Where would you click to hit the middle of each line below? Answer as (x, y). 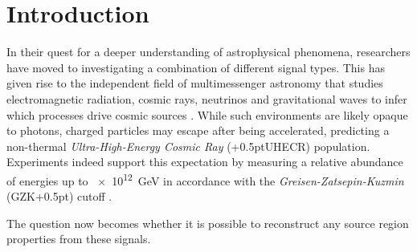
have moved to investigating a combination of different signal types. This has (196, 67)
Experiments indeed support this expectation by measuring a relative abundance (205, 162)
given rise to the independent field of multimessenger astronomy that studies (195, 83)
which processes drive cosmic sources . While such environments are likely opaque (207, 114)
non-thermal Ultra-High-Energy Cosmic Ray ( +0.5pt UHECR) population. (188, 146)
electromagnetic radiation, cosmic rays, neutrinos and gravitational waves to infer (207, 98)
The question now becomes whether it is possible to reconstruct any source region (208, 223)
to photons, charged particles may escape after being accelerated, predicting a (198, 130)
